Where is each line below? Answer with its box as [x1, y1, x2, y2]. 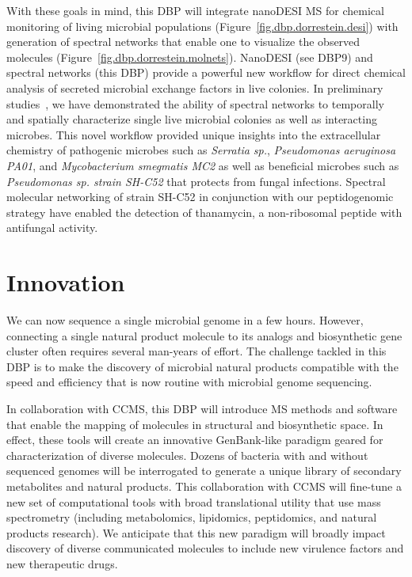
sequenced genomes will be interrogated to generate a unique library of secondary [6, 462, 402, 479]
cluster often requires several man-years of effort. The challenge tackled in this [6, 343, 387, 359]
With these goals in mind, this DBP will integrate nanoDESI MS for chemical [6, 2, 384, 18]
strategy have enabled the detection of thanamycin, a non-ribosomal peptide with [6, 203, 402, 220]
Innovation [6, 266, 125, 298]
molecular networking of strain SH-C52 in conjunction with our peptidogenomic [6, 188, 394, 205]
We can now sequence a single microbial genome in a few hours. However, [6, 312, 364, 328]
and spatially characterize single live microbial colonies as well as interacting [6, 111, 377, 127]
